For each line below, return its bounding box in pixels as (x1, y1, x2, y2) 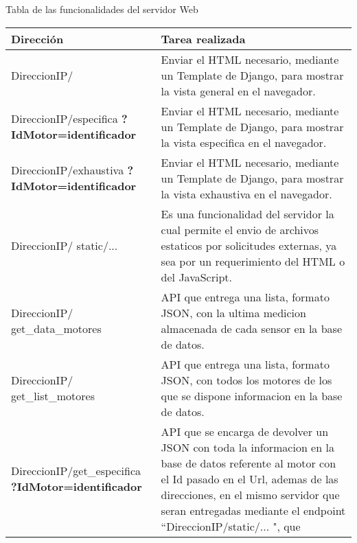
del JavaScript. (161, 268, 233, 285)
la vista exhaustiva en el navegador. (161, 185, 332, 202)
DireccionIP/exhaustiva (11, 162, 124, 178)
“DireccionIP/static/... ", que (161, 518, 301, 534)
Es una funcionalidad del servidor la (161, 205, 334, 222)
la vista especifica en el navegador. (161, 134, 327, 150)
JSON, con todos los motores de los (161, 371, 332, 388)
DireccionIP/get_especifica (11, 463, 141, 479)
